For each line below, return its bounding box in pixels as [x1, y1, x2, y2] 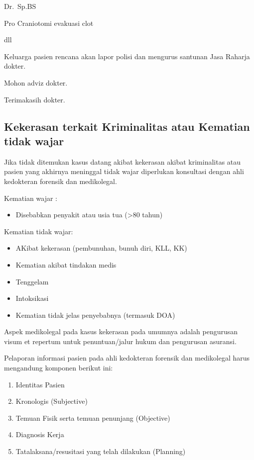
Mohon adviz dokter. [4, 77, 68, 88]
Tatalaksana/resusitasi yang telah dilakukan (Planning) [15, 446, 186, 457]
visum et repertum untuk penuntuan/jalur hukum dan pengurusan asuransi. [4, 336, 237, 346]
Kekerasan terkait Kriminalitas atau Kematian [4, 118, 250, 134]
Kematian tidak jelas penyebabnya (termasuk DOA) [15, 309, 175, 320]
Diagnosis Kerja [15, 429, 64, 440]
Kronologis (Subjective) [15, 396, 88, 406]
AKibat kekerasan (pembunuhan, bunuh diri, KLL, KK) [15, 243, 187, 253]
